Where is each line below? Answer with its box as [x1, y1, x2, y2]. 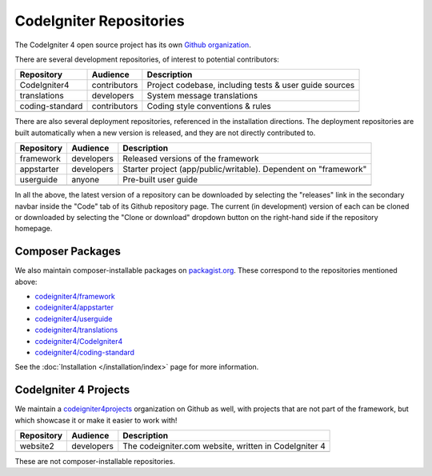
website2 [19, 441, 55, 451]
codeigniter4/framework [34, 291, 115, 301]
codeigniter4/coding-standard [34, 347, 135, 357]
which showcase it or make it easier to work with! [14, 415, 178, 425]
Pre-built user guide [122, 174, 198, 186]
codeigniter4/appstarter [34, 302, 114, 312]
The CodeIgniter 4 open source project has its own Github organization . [14, 40, 251, 50]
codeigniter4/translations [34, 325, 118, 335]
